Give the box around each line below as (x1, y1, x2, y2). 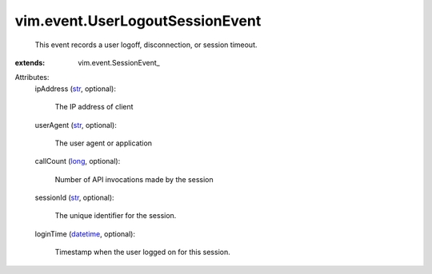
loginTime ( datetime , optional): (34, 228, 136, 239)
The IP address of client (54, 102, 134, 112)
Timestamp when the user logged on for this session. (54, 248, 231, 257)
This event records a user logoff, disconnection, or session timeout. (34, 40, 258, 50)
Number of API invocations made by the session (54, 174, 214, 184)
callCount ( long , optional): (34, 157, 121, 166)
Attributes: (14, 73, 50, 82)
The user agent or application (54, 138, 152, 148)
